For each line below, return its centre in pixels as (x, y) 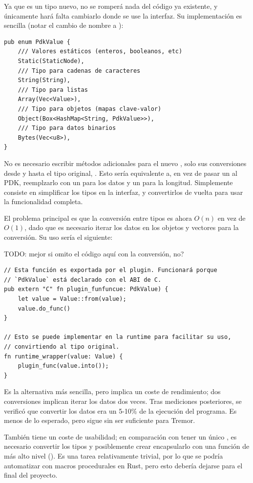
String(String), (44, 80)
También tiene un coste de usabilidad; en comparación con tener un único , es (120, 436)
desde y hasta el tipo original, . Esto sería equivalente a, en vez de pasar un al (121, 173)
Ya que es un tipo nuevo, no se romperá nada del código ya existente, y (111, 6)
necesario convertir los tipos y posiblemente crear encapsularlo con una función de (127, 446)
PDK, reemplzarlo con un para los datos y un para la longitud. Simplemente (118, 182)
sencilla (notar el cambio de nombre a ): (64, 25)
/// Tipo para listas (53, 90)
